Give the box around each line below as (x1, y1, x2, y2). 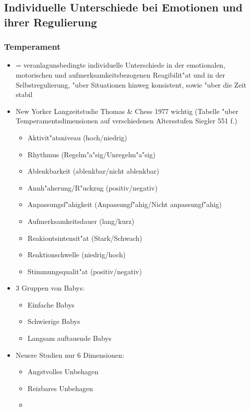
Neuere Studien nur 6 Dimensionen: (15, 349, 124, 360)
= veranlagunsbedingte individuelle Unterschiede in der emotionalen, (15, 60, 226, 70)
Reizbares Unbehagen (27, 383, 93, 393)
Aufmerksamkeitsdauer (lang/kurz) (27, 215, 135, 226)
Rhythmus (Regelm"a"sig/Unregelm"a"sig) (27, 149, 156, 159)
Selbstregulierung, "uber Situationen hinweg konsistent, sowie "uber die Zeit (15, 79, 247, 90)
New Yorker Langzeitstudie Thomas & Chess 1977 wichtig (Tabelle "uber (15, 105, 239, 116)
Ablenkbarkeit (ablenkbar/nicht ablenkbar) (27, 166, 160, 176)
